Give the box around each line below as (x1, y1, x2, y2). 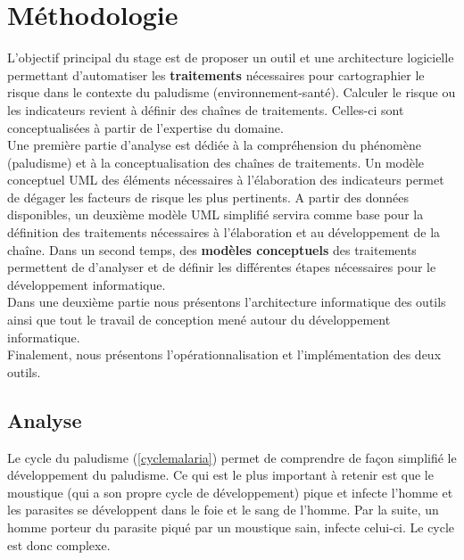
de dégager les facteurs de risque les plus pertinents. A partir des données (7, 187, 409, 206)
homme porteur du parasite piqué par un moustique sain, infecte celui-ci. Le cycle (7, 517, 455, 536)
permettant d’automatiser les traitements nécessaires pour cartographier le (7, 65, 425, 84)
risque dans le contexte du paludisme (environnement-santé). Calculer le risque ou (7, 83, 456, 102)
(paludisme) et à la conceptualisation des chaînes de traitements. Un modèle (7, 152, 425, 171)
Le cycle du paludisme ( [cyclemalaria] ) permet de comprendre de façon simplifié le (7, 448, 457, 466)
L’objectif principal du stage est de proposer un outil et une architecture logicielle (7, 48, 454, 67)
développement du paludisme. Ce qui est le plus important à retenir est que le (7, 465, 434, 484)
